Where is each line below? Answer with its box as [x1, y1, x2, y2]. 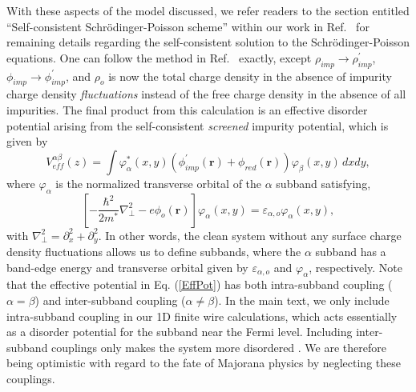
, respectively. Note [309, 258, 403, 275]
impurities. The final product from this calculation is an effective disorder [6, 101, 368, 118]
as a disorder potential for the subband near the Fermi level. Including [6, 323, 353, 340]
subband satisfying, [276, 174, 371, 191]
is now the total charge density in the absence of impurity [108, 67, 392, 84]
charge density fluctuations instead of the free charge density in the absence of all [6, 86, 406, 102]
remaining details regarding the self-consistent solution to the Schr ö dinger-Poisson [6, 34, 410, 50]
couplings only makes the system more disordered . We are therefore [51, 338, 386, 355]
